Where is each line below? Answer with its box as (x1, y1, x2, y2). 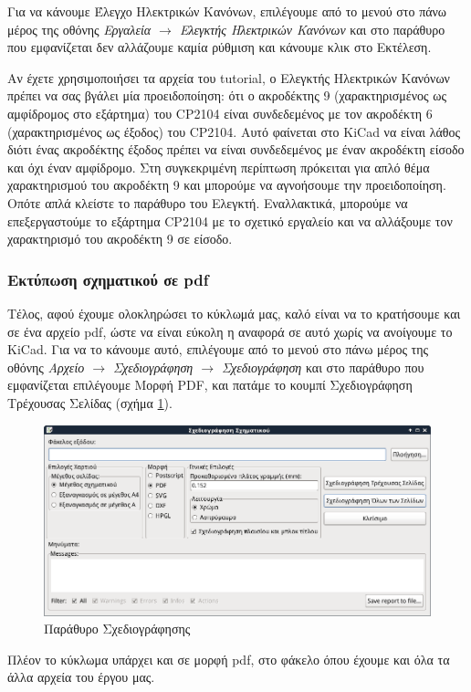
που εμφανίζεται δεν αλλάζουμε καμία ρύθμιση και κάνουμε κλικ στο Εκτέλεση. (7, 37, 432, 57)
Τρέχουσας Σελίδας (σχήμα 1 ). (7, 393, 173, 412)
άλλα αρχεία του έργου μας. (7, 667, 155, 687)
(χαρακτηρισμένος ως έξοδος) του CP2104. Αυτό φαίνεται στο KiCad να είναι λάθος (7, 121, 461, 141)
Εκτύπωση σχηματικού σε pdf (7, 267, 209, 290)
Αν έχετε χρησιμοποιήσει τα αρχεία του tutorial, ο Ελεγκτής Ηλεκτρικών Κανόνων (7, 68, 450, 87)
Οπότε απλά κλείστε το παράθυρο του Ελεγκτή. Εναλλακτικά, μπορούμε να (7, 193, 408, 212)
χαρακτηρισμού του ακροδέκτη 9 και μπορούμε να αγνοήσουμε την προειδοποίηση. (7, 175, 446, 194)
